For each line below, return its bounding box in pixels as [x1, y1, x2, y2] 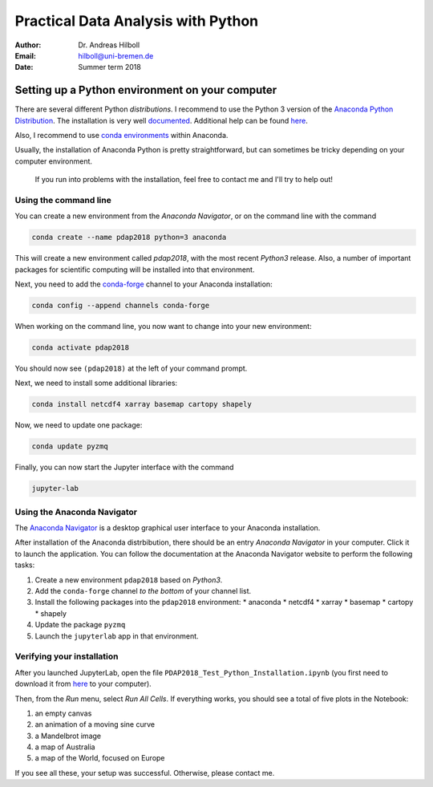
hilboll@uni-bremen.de [78, 51, 154, 60]
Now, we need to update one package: [14, 420, 143, 430]
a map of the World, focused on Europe [34, 753, 165, 763]
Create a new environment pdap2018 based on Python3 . [34, 574, 223, 585]
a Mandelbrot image [34, 731, 102, 740]
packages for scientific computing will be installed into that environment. [14, 265, 255, 274]
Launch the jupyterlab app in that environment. [34, 631, 200, 641]
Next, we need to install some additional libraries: [14, 378, 178, 388]
